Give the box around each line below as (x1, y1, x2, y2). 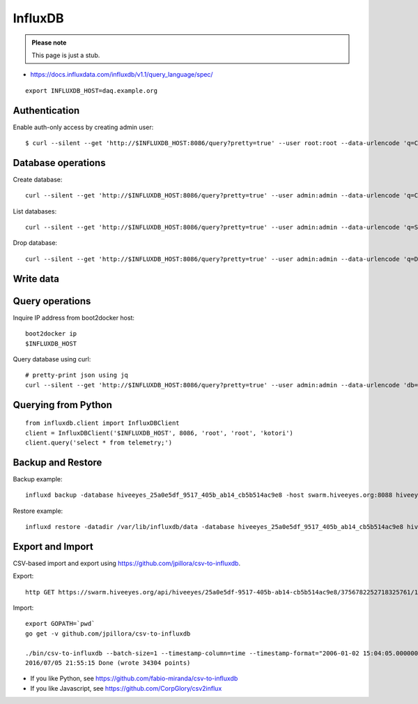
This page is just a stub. (31, 51, 100, 59)
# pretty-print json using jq (25, 371, 129, 380)
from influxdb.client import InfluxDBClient (25, 419, 180, 427)
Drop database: (13, 239, 58, 247)
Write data (13, 273, 59, 285)
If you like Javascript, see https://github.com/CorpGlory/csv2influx (30, 684, 222, 692)
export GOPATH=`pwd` (25, 620, 95, 628)
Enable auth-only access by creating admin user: (13, 123, 154, 131)
